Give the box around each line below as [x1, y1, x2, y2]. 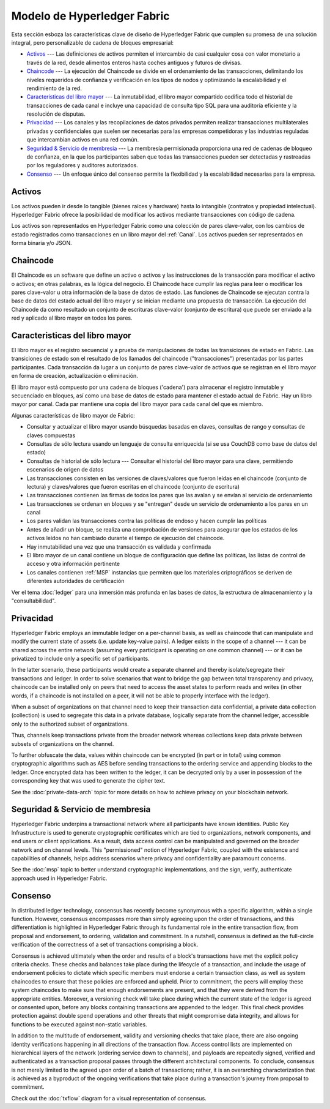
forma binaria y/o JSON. [11, 239, 73, 247]
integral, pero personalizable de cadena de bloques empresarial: [11, 39, 174, 46]
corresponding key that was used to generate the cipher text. [11, 777, 166, 784]
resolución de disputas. [26, 110, 86, 118]
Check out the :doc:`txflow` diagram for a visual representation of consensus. [11, 1094, 207, 1102]
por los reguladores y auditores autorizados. [26, 162, 139, 169]
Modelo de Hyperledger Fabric [11, 9, 170, 23]
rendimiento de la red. [26, 85, 82, 92]
